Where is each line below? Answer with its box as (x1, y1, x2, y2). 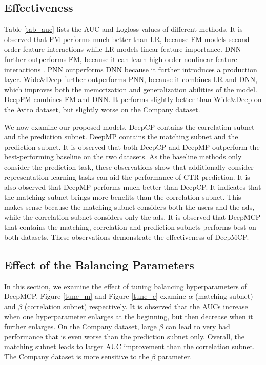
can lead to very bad (166, 321, 230, 332)
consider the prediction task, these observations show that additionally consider (4, 161, 254, 172)
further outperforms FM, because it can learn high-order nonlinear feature (4, 53, 237, 64)
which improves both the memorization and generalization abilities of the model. (4, 84, 257, 94)
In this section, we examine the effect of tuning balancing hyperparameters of (4, 280, 247, 291)
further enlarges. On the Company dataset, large (4, 321, 157, 332)
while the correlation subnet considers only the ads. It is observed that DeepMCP (4, 211, 261, 222)
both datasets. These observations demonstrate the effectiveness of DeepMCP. (4, 232, 249, 242)
